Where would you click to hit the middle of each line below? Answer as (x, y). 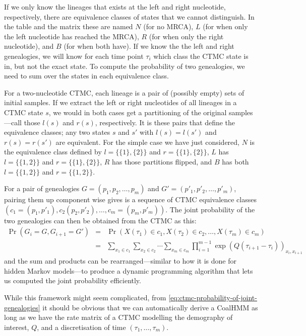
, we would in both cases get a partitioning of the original (138, 112)
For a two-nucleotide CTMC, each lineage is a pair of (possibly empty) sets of (124, 92)
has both (235, 161)
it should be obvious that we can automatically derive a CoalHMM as (150, 307)
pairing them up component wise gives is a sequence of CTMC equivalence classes (130, 199)
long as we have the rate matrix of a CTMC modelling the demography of (118, 317)
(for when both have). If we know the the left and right (149, 46)
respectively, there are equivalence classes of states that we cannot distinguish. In (129, 16)
